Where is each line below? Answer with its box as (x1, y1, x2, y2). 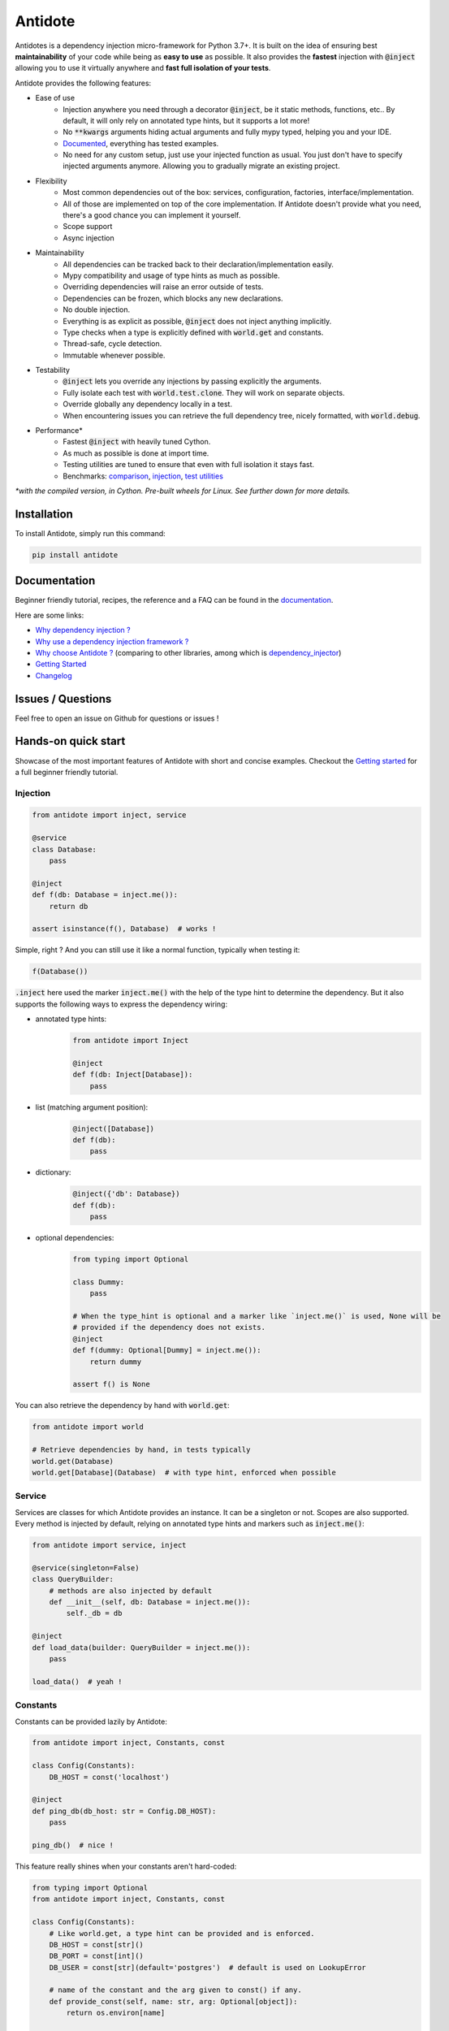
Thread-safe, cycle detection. (63, 339, 162, 349)
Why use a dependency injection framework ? (35, 636, 189, 646)
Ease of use (35, 93, 76, 103)
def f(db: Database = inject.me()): (32, 890, 179, 899)
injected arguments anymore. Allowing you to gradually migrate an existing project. (63, 161, 340, 171)
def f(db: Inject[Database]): (72, 1070, 193, 1080)
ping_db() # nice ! (32, 1841, 114, 1850)
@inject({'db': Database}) (72, 1189, 180, 1198)
